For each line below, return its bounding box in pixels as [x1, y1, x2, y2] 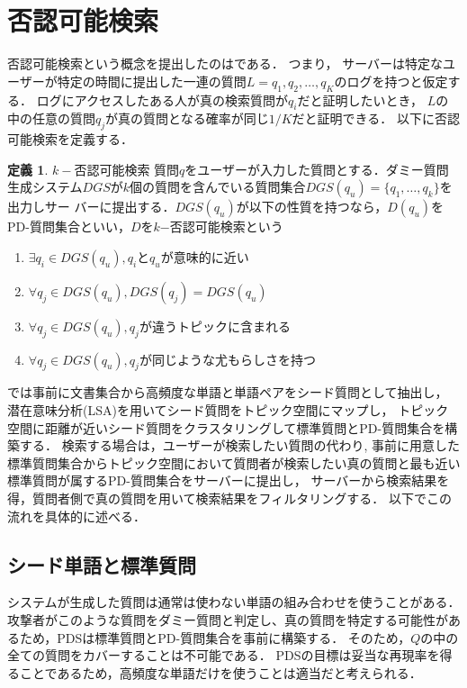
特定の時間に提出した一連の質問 [57, 71, 247, 90]
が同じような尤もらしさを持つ [139, 349, 316, 368]
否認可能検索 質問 [74, 159, 180, 178]
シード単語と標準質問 [7, 550, 196, 578]
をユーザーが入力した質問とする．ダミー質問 [184, 159, 449, 178]
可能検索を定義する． [7, 130, 133, 149]
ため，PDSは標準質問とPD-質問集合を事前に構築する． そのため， [19, 628, 411, 647]
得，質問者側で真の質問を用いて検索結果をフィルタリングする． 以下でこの [7, 489, 452, 508]
